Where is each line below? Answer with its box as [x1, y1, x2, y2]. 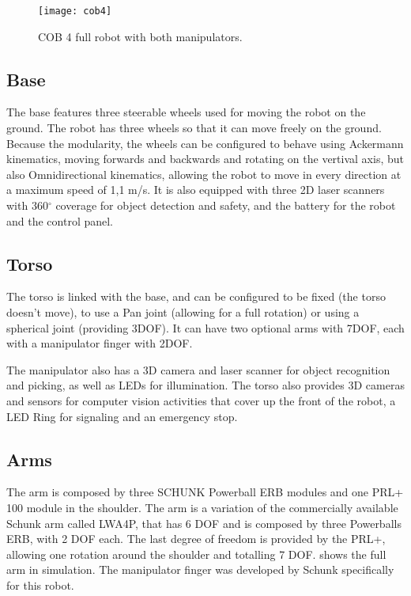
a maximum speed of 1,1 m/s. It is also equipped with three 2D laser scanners [6, 181, 385, 198]
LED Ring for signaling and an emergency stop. [6, 408, 238, 424]
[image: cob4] [38, 6, 112, 17]
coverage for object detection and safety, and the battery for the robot [55, 197, 396, 214]
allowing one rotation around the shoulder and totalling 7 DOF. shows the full [6, 545, 386, 562]
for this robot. [6, 576, 74, 593]
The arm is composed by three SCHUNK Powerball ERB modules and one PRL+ [6, 484, 404, 500]
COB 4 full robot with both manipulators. [38, 28, 243, 44]
